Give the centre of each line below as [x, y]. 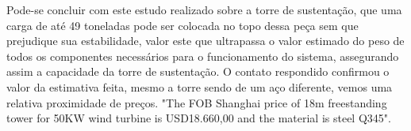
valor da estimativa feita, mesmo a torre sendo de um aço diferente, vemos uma [200, 86]
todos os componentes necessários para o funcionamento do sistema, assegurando [203, 56]
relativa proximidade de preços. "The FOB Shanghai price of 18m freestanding [197, 102]
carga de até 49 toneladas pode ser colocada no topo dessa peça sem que [182, 25]
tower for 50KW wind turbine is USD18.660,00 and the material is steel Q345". [199, 118]
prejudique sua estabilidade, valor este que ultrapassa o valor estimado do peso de [205, 41]
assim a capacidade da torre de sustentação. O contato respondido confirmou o [198, 71]
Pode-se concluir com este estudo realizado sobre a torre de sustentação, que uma [204, 9]
